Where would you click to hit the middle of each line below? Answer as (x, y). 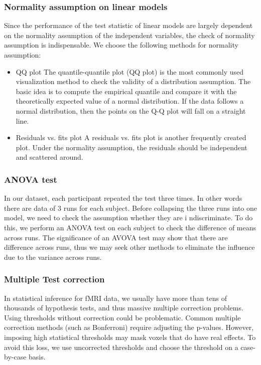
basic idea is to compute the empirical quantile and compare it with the (126, 91)
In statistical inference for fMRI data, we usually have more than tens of (115, 298)
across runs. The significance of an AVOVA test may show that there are (116, 237)
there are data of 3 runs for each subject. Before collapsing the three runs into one (130, 208)
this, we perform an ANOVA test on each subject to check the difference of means (130, 227)
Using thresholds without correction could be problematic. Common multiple (122, 317)
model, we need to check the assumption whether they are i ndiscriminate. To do (128, 218)
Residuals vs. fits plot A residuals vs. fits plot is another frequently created (131, 137)
